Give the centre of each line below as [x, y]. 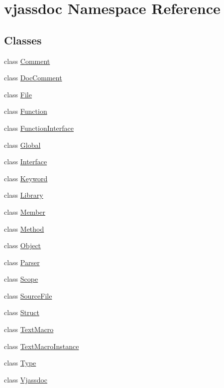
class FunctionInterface [39, 128]
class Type [20, 363]
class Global [22, 145]
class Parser [22, 262]
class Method [24, 228]
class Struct [22, 312]
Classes [23, 40]
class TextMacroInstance [42, 346]
